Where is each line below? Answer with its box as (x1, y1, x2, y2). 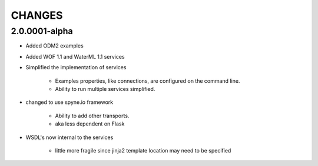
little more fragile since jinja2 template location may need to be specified (55, 147, 231, 154)
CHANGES (11, 9, 63, 22)
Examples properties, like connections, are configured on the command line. (55, 77, 240, 84)
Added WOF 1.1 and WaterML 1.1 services (25, 53, 125, 60)
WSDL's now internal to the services (25, 134, 114, 141)
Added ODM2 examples (25, 42, 84, 49)
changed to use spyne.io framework (25, 99, 114, 106)
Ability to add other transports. (55, 112, 130, 119)
